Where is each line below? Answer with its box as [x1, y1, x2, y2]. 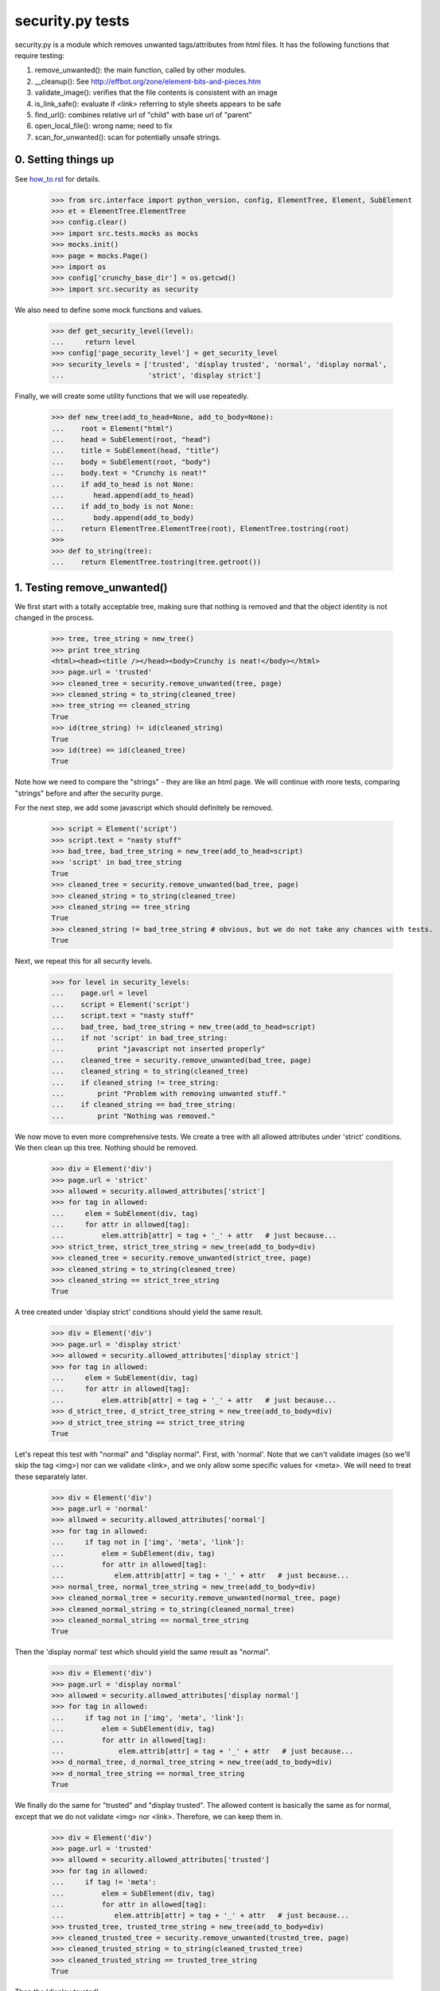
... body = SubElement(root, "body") [51, 457, 211, 466]
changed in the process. [14, 613, 95, 623]
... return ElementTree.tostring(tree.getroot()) [51, 557, 262, 567]
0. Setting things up [14, 153, 115, 166]
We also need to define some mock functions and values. [14, 305, 203, 315]
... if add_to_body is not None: [51, 502, 195, 511]
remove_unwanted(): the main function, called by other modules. [34, 65, 247, 75]
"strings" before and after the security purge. [14, 788, 163, 798]
